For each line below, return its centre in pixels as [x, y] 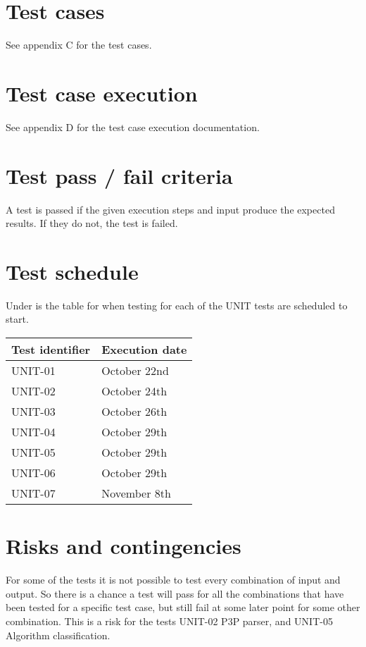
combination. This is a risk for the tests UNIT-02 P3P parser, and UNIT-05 [169, 621]
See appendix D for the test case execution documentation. [133, 127]
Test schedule [72, 271]
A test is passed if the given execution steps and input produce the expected [170, 209]
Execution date [144, 350]
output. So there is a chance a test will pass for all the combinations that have [175, 593]
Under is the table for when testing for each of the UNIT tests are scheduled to [177, 305]
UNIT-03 [33, 412]
